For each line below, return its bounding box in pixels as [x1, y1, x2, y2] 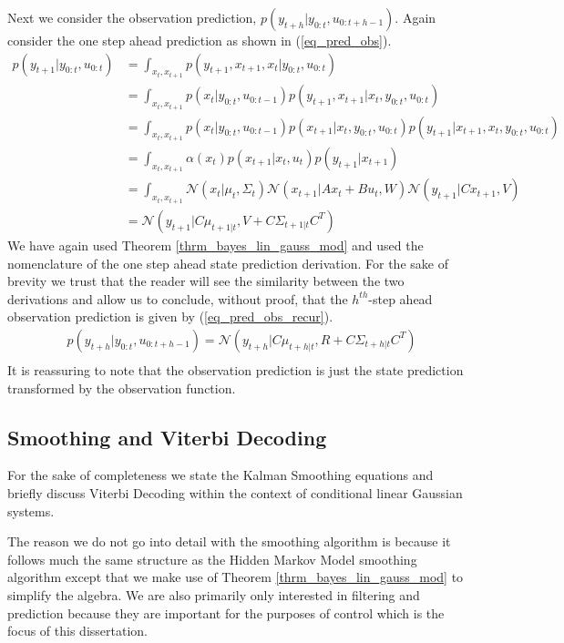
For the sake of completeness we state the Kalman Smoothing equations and [7, 465, 434, 485]
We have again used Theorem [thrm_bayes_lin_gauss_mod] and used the [7, 235, 424, 254]
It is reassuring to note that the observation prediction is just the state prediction [7, 361, 464, 379]
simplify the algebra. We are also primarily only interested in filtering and [7, 585, 420, 604]
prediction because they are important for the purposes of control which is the [7, 603, 445, 622]
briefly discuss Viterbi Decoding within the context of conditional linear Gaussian [7, 483, 463, 502]
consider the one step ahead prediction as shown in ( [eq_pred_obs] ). [7, 31, 392, 49]
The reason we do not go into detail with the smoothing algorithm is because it [7, 532, 451, 551]
